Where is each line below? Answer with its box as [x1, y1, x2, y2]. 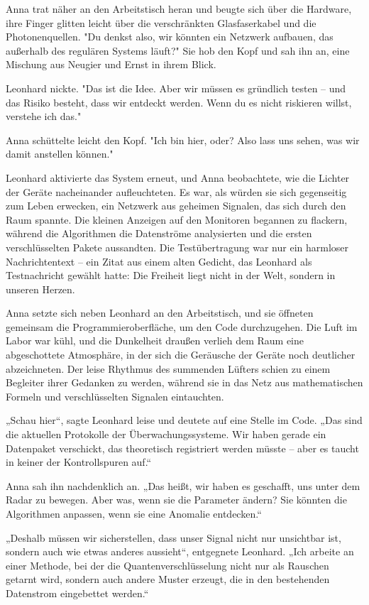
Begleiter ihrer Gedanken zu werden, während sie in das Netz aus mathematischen [6, 375, 363, 390]
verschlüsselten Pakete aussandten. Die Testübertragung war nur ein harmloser [6, 239, 349, 254]
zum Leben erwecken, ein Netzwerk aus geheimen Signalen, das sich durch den [6, 198, 346, 213]
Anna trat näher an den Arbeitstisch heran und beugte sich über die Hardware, [6, 1, 352, 16]
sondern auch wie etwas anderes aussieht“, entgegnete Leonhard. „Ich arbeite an [6, 544, 354, 559]
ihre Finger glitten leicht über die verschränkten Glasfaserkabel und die [6, 15, 316, 30]
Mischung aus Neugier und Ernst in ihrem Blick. [6, 57, 216, 72]
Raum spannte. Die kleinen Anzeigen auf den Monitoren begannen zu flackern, [6, 212, 348, 227]
